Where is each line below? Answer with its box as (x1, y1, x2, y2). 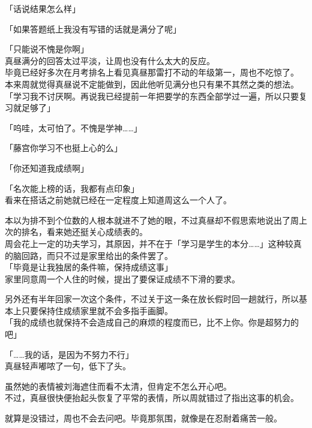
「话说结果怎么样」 (5, 2, 80, 14)
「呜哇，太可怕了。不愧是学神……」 (5, 121, 142, 134)
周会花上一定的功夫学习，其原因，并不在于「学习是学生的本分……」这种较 (5, 237, 293, 249)
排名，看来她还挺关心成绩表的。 (21, 225, 148, 238)
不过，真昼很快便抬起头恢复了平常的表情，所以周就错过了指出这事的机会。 (5, 391, 299, 404)
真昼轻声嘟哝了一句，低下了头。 (5, 360, 131, 372)
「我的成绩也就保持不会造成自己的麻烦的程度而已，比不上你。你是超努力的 (5, 316, 299, 328)
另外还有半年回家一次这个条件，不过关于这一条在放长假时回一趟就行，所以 (5, 293, 299, 305)
